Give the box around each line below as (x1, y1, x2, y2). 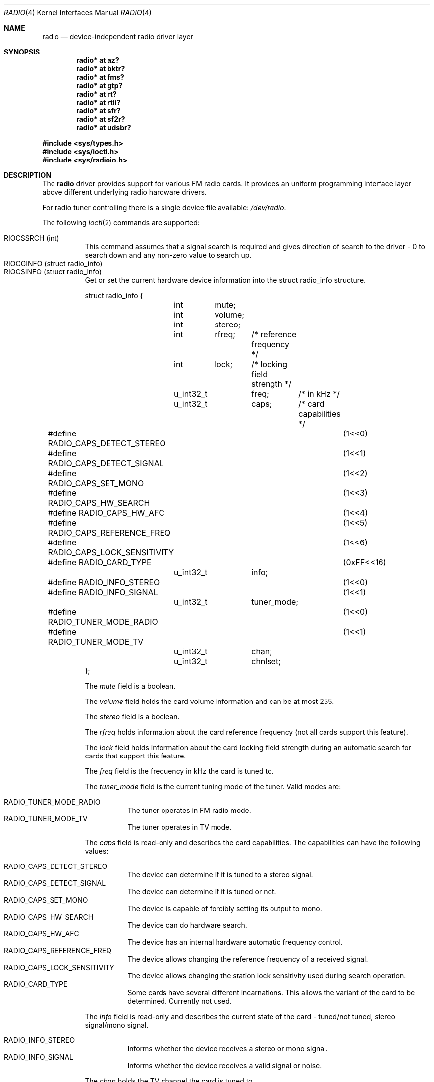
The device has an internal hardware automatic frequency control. (127, 938, 343, 946)
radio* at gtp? (76, 81, 123, 90)
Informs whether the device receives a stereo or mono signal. (127, 1044, 328, 1053)
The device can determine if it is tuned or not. (127, 887, 276, 896)
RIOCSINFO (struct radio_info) (4, 268, 102, 276)
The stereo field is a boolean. (85, 712, 180, 721)
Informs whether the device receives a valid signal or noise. (127, 1061, 322, 1070)
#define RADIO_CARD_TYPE (48, 557, 152, 567)
